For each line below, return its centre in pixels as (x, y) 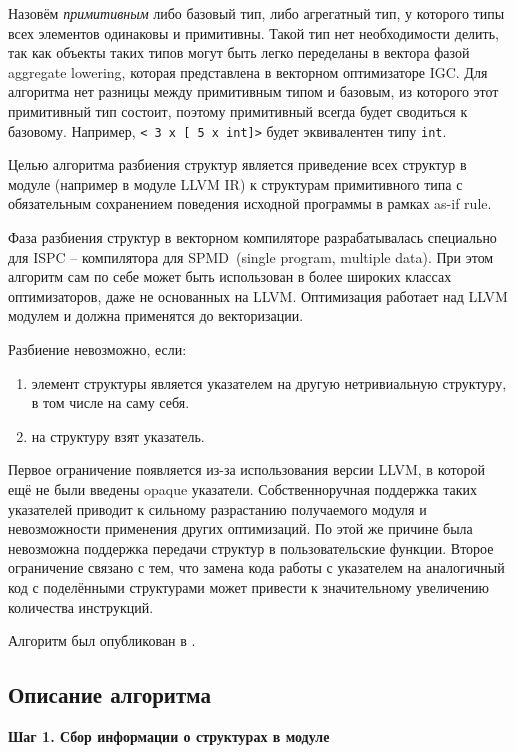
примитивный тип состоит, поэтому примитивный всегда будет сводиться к (238, 110)
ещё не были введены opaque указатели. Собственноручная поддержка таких (243, 488)
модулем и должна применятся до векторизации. (156, 315)
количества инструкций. (81, 606)
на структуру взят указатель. (118, 435)
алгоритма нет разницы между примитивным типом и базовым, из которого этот (253, 91)
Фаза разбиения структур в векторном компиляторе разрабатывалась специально (252, 237)
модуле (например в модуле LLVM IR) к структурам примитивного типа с (235, 183)
